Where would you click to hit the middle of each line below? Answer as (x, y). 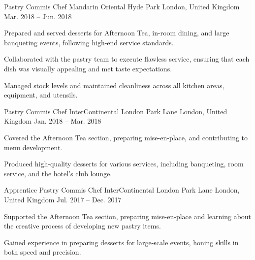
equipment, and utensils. (41, 95)
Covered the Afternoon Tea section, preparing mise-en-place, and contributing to (126, 137)
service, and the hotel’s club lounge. (58, 173)
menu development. (33, 147)
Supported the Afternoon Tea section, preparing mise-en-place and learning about (128, 216)
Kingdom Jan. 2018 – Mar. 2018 (53, 121)
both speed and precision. (43, 252)
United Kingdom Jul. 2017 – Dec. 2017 (63, 199)
